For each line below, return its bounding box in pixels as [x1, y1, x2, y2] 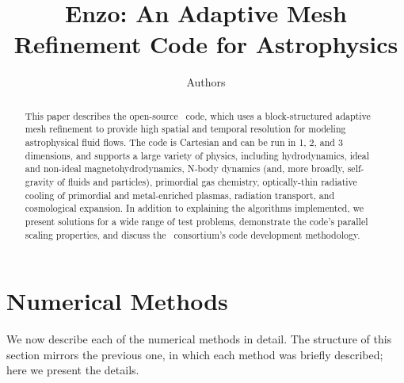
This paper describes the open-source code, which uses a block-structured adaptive [25, 109, 371, 122]
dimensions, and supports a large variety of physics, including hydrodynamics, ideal [25, 148, 370, 162]
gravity [25, 174, 55, 188]
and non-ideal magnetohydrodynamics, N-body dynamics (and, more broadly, [25, 162, 345, 175]
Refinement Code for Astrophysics [13, 28, 398, 60]
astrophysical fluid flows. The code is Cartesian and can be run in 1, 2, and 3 [25, 136, 343, 149]
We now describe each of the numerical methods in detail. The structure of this [6, 331, 392, 347]
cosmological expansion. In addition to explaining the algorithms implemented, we [25, 201, 364, 215]
